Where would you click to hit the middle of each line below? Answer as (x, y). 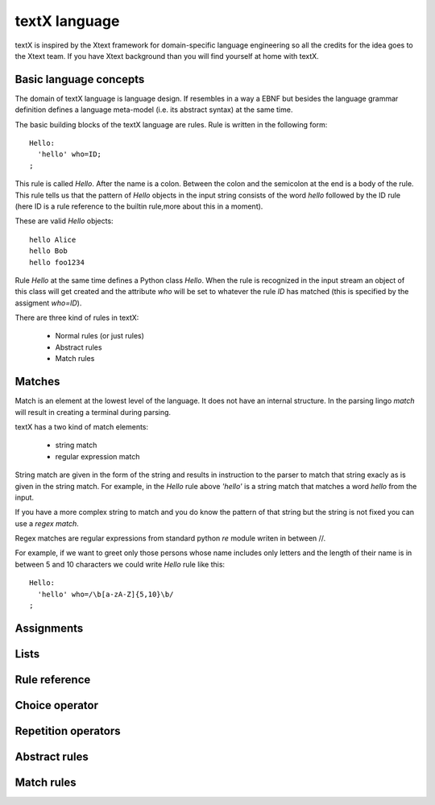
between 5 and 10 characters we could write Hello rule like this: (120, 564)
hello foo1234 (57, 262)
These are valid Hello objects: (64, 221)
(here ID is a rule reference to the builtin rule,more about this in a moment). (139, 206)
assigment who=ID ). (48, 303)
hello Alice (53, 239)
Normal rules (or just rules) (100, 336)
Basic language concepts (80, 79)
